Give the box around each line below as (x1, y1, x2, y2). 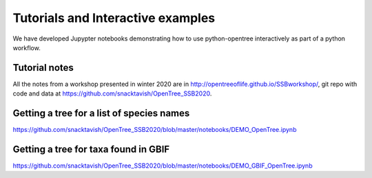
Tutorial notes (12, 62, 74, 74)
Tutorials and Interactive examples (12, 10, 216, 25)
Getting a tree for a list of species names (12, 107, 190, 120)
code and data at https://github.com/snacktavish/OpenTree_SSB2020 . (12, 89, 212, 98)
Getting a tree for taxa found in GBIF (12, 143, 170, 155)
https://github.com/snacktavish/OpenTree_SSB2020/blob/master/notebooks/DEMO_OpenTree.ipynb (12, 126, 297, 134)
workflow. (12, 43, 41, 52)
